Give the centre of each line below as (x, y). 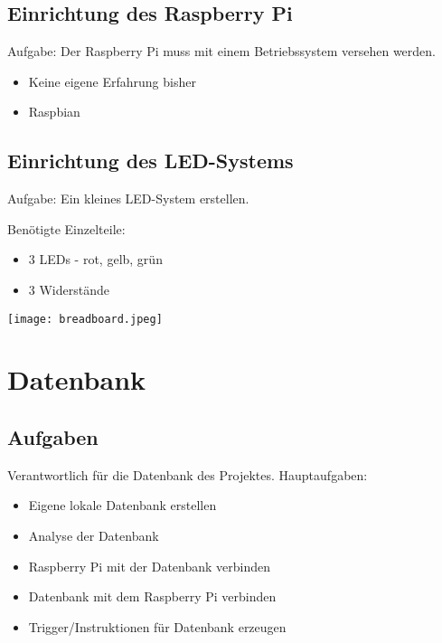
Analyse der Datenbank (94, 535)
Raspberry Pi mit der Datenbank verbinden (150, 566)
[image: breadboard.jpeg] (85, 319)
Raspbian (54, 112)
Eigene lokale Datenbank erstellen (122, 505)
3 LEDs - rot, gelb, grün (95, 259)
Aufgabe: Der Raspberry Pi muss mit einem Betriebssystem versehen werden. (221, 51)
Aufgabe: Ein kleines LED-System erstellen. (128, 199)
